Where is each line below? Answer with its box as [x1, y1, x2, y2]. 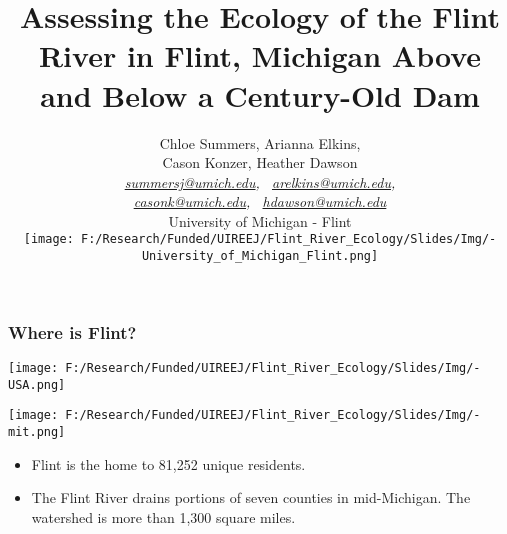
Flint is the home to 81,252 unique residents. [31, 453, 306, 474]
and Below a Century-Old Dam [40, 74, 480, 115]
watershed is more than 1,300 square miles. [31, 506, 296, 527]
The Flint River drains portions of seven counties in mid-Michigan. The [31, 487, 471, 508]
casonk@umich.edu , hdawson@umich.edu [133, 191, 387, 212]
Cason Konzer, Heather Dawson [162, 152, 358, 173]
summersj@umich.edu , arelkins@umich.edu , [124, 171, 396, 192]
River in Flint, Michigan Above [38, 35, 482, 76]
